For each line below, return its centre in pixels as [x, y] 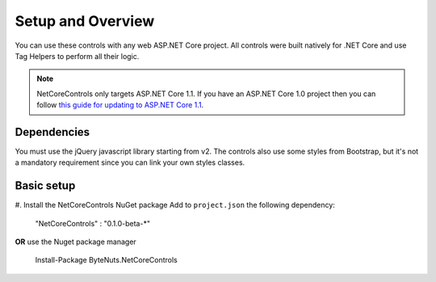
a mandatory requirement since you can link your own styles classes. [130, 162]
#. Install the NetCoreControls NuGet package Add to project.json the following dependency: [175, 205]
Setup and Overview [85, 21]
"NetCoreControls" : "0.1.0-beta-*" [93, 223]
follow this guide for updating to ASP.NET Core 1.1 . [120, 105]
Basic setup [45, 186]
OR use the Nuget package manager [75, 242]
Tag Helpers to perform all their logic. [77, 56]
